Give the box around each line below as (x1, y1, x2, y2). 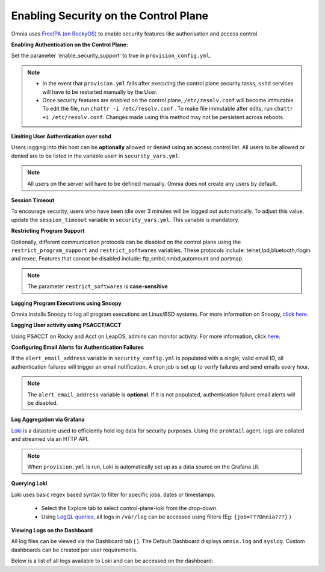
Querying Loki (11, 480, 48, 487)
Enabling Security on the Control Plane (11, 9, 209, 22)
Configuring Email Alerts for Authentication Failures (11, 343, 144, 351)
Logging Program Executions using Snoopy (11, 300, 122, 307)
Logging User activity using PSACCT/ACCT (11, 322, 122, 329)
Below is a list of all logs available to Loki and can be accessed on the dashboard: (11, 557, 214, 565)
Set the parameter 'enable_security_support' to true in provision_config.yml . (11, 52, 211, 60)
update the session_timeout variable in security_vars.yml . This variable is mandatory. (11, 216, 240, 223)
